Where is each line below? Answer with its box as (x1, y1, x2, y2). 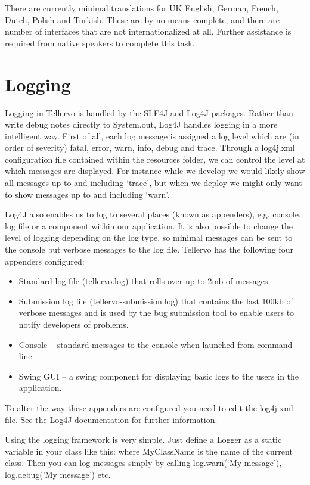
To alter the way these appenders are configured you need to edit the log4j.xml (5, 401, 293, 414)
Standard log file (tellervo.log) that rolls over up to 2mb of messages (18, 275, 268, 287)
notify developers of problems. (18, 318, 129, 330)
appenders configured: (5, 254, 85, 267)
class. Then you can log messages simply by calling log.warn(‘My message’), (5, 456, 282, 469)
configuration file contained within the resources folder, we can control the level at (5, 153, 305, 165)
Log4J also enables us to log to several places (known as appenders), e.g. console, (5, 208, 301, 220)
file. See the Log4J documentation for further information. (5, 413, 218, 425)
